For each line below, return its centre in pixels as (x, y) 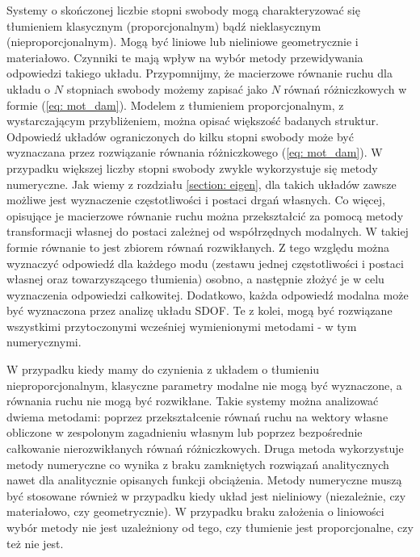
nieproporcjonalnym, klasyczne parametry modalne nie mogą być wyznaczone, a (204, 385)
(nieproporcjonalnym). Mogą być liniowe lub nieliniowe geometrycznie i (183, 42)
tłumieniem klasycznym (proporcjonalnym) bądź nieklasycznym (164, 25)
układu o (29, 88)
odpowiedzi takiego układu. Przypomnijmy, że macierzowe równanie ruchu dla (199, 73)
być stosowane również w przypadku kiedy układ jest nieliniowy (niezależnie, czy (206, 495)
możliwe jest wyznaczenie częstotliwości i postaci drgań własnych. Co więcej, (196, 200)
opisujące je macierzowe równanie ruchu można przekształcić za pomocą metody (205, 215)
